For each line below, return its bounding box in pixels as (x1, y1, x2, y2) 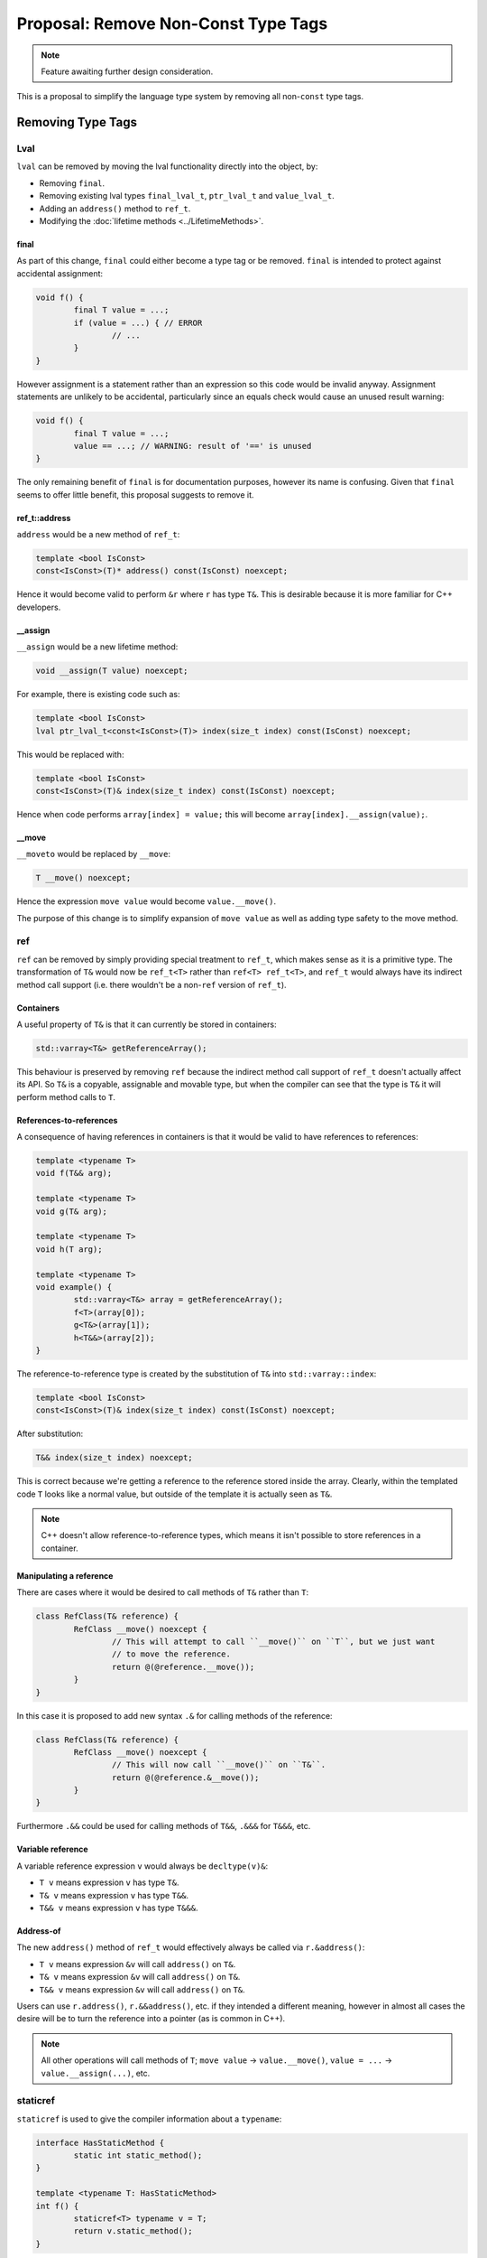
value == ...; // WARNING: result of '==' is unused (73, 441, 312, 451)
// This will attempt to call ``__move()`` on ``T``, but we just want (111, 1636, 436, 1647)
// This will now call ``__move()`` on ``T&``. (111, 1759, 326, 1770)
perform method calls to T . (16, 1091, 116, 1102)
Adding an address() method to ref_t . (39, 203, 191, 214)
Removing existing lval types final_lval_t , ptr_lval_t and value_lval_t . (39, 191, 335, 201)
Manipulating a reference (16, 1570, 114, 1581)
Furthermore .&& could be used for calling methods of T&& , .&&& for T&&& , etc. (16, 1821, 311, 1832)
